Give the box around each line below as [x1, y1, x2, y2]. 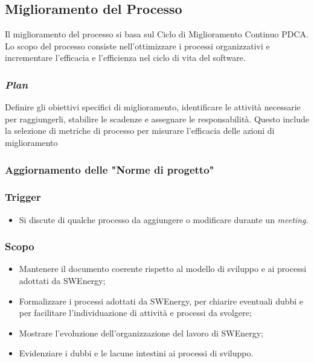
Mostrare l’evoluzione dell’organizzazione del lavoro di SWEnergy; [19, 326, 263, 339]
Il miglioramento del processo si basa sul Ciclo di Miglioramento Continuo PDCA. [5, 28, 309, 40]
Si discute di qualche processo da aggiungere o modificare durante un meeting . [19, 213, 309, 226]
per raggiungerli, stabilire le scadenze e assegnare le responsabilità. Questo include [5, 112, 309, 125]
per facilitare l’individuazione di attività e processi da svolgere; [19, 306, 252, 319]
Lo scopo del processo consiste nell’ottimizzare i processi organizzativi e [5, 39, 270, 52]
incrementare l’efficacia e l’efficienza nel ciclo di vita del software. [5, 51, 246, 64]
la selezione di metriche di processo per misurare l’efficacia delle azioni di [5, 124, 275, 137]
